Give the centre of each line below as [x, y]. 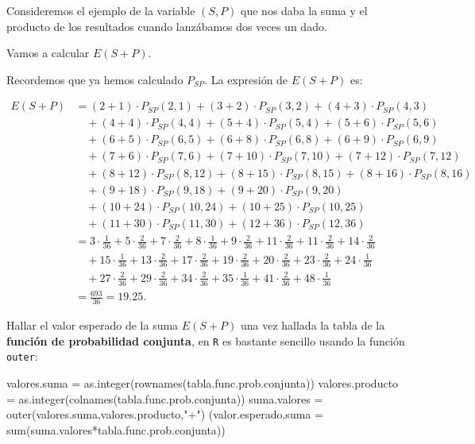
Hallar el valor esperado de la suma [93, 325]
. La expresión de [246, 79]
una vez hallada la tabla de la [313, 325]
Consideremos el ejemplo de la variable [101, 10]
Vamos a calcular [48, 53]
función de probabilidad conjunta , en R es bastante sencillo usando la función [206, 340]
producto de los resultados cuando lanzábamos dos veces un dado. [167, 26]
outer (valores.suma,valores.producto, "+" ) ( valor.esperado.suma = [165, 414]
